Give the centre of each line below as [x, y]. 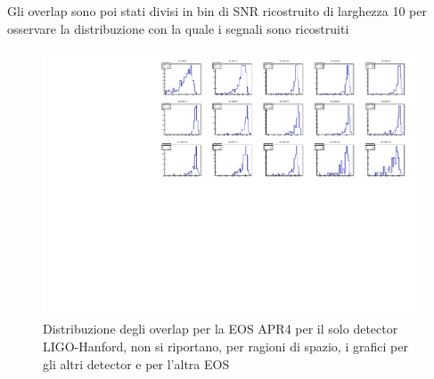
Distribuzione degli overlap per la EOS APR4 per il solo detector [221, 329]
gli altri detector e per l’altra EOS [136, 363]
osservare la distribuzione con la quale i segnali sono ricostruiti [178, 28]
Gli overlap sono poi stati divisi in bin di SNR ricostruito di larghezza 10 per [217, 11]
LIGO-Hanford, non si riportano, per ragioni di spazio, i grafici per [225, 347]
